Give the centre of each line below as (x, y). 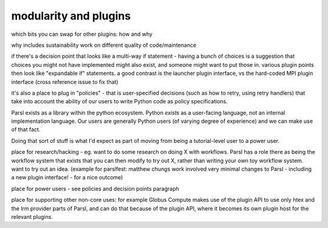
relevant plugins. (32, 216)
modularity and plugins (71, 16)
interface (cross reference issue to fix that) (65, 81)
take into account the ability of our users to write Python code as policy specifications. (119, 102)
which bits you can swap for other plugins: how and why (82, 34)
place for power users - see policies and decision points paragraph (95, 188)
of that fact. (26, 130)
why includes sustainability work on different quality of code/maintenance (104, 45)
